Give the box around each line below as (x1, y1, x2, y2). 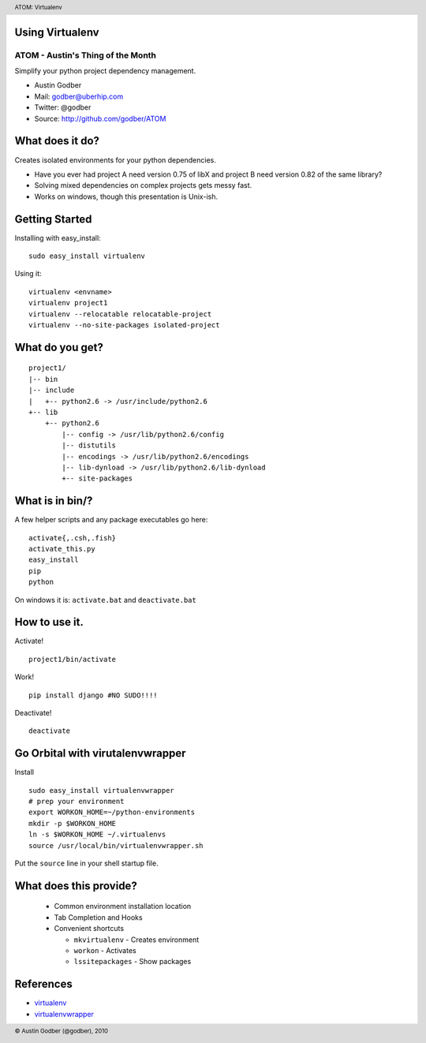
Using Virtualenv (14, 25, 99, 39)
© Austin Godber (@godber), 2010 (14, 1026, 108, 1035)
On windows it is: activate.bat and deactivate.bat (14, 595, 196, 604)
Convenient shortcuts (54, 924, 125, 933)
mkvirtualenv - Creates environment (73, 935, 200, 944)
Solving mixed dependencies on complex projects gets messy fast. (34, 181, 252, 190)
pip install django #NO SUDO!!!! (28, 690, 158, 700)
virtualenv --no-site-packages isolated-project (28, 320, 220, 329)
